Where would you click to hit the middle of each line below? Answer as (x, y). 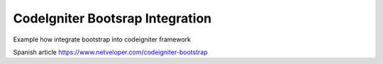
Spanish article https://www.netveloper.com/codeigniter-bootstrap (111, 52)
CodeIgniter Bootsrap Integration (112, 18)
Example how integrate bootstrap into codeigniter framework (102, 39)
